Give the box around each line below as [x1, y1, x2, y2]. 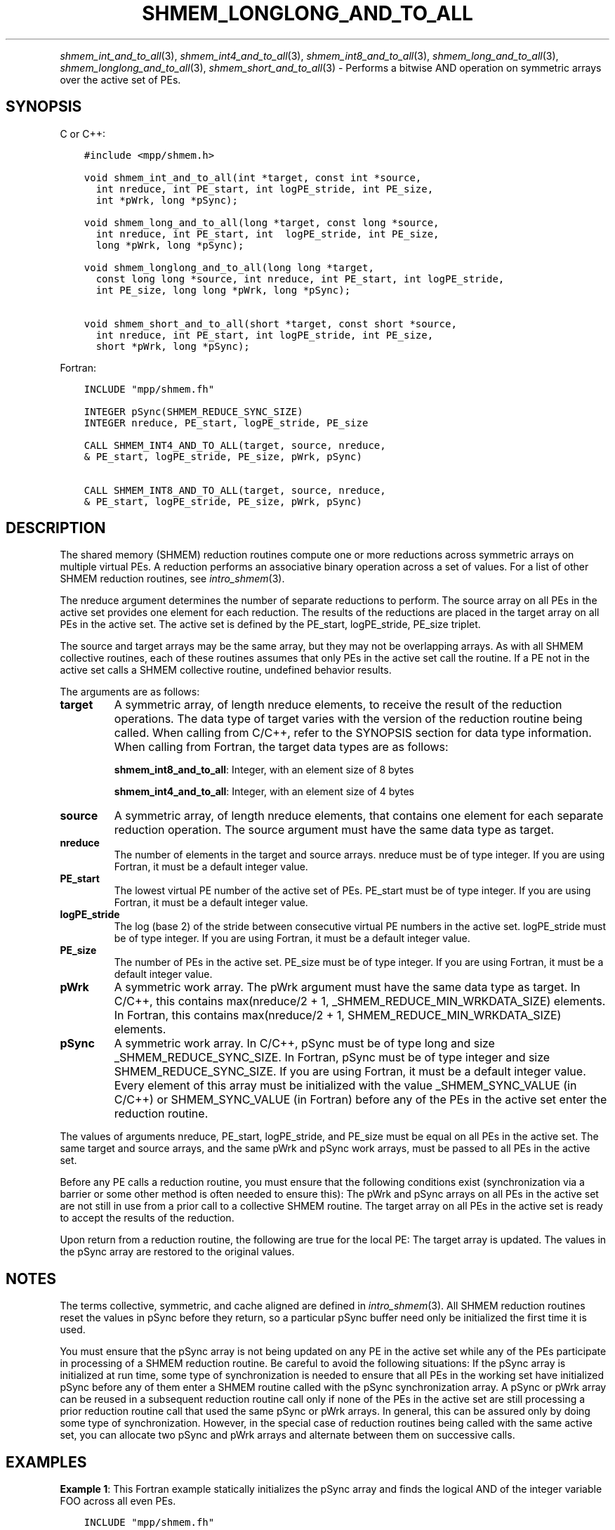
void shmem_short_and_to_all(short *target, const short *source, [84, 318, 457, 329]
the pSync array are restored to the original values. [60, 1245, 295, 1258]
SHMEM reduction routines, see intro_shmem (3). [60, 573, 285, 585]
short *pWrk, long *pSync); [95, 340, 250, 352]
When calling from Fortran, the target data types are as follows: [114, 740, 449, 754]
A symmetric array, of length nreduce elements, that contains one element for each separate [114, 809, 604, 823]
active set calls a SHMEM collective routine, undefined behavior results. [60, 664, 392, 676]
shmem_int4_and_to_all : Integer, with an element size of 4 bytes [114, 785, 414, 798]
